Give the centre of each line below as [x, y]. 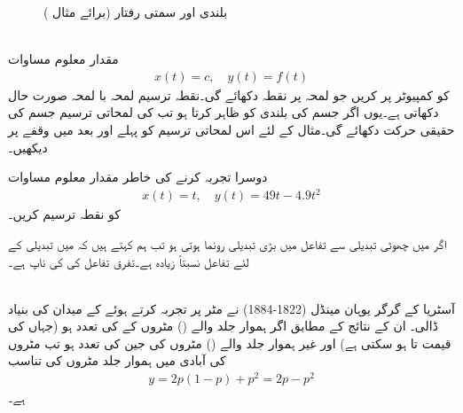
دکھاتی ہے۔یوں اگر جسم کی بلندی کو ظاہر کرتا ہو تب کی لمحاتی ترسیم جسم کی [224, 112]
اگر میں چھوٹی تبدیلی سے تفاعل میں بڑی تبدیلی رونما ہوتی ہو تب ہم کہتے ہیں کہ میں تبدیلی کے [228, 243]
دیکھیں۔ [28, 147]
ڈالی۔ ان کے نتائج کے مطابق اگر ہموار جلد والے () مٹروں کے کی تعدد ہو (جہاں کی [223, 326]
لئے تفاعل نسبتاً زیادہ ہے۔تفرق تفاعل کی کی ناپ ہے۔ [129, 261]
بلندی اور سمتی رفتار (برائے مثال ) [136, 12]
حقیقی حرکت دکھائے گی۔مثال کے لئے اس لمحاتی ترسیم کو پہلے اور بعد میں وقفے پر [231, 129]
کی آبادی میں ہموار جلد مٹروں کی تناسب [117, 360]
